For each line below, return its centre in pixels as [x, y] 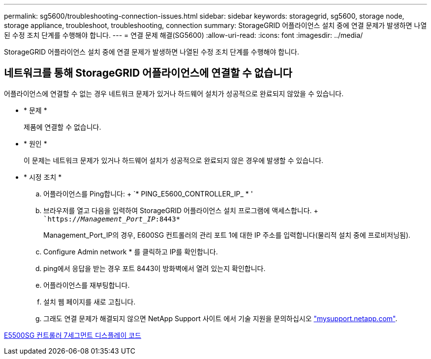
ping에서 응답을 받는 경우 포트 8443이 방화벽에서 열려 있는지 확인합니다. [154, 268]
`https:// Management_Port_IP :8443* [112, 219]
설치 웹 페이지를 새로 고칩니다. [90, 302]
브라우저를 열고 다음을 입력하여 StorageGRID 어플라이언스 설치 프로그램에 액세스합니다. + [181, 210]
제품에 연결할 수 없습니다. [62, 127]
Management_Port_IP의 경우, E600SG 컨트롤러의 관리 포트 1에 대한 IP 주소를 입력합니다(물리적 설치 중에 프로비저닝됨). [227, 235]
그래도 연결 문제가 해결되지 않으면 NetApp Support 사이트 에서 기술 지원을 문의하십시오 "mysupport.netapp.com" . [220, 318]
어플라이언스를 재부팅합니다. [87, 285]
